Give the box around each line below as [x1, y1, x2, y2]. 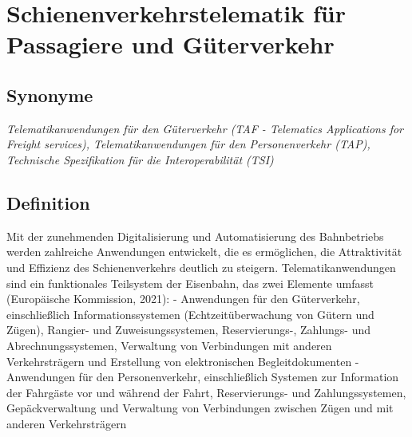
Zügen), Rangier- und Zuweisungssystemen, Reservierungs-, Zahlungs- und [6, 321, 371, 338]
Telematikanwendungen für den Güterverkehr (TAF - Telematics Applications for [6, 120, 404, 136]
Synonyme [6, 82, 93, 107]
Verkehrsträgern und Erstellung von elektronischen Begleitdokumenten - [6, 352, 359, 369]
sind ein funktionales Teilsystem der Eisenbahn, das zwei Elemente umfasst [6, 274, 374, 291]
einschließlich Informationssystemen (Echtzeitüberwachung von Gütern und [6, 305, 374, 322]
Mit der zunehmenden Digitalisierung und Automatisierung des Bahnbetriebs [6, 227, 384, 244]
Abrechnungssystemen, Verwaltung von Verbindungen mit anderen [6, 337, 332, 353]
